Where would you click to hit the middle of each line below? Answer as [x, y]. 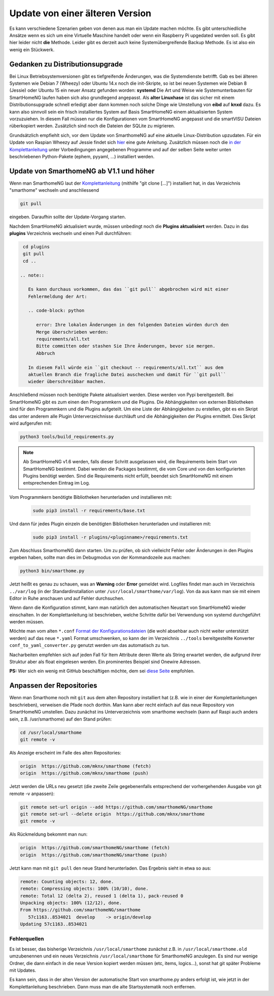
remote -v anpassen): [32, 794]
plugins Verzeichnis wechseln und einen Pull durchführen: [71, 233]
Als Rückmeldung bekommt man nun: [48, 834]
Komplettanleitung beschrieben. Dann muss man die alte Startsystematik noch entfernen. [103, 986]
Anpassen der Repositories [53, 686]
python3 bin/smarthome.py [52, 571]
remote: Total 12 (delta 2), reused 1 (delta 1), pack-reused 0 [102, 896]
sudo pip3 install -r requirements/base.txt [89, 510]
